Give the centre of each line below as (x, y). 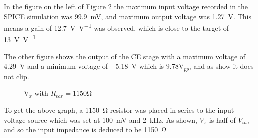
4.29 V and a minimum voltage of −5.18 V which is (84, 66)
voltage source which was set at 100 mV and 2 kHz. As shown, (101, 120)
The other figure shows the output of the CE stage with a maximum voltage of (125, 56)
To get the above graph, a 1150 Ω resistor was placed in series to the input (119, 110)
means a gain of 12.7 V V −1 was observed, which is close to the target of (117, 27)
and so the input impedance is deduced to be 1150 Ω (85, 130)
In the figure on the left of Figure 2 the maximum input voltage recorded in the (126, 6)
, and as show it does (221, 66)
